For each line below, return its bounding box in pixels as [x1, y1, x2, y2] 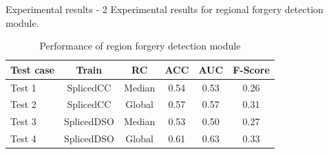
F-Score [233, 62, 270, 76]
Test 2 [10, 97, 36, 111]
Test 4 [10, 131, 36, 146]
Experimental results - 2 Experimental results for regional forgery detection [6, 2, 323, 16]
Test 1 [10, 80, 36, 94]
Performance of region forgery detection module [39, 38, 241, 53]
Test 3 [10, 114, 36, 129]
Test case [10, 62, 54, 76]
